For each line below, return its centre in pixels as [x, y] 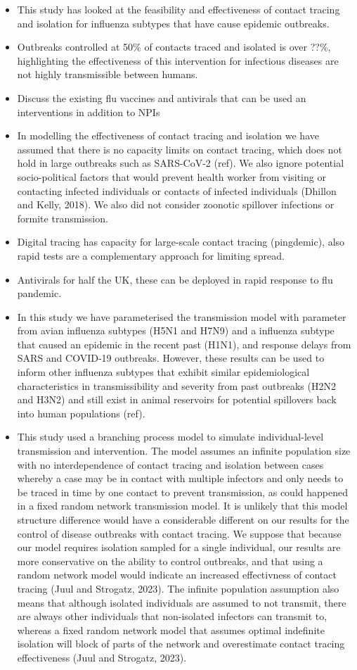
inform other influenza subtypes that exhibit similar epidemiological [163, 372]
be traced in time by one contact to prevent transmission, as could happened [182, 492]
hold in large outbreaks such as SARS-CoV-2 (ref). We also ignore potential [181, 163]
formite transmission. [63, 218]
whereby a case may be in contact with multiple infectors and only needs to [180, 478]
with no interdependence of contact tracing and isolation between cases [170, 464]
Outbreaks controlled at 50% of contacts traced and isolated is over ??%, [174, 47]
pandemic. [39, 293]
